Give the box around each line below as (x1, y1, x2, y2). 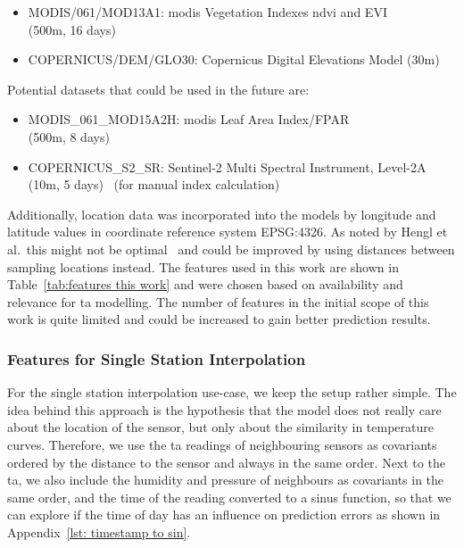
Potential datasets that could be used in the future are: (7, 79, 310, 98)
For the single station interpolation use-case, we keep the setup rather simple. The (7, 383, 457, 402)
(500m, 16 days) (28, 20, 116, 38)
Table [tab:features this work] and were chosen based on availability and (7, 275, 403, 294)
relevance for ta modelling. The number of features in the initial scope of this (7, 292, 429, 311)
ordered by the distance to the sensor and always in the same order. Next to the (7, 453, 445, 471)
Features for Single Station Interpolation (7, 347, 306, 369)
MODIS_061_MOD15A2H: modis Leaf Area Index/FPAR (28, 110, 350, 129)
